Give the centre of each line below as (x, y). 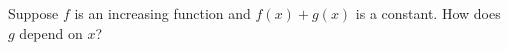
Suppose (33, 13)
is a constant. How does (428, 13)
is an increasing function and (162, 13)
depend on (51, 32)
